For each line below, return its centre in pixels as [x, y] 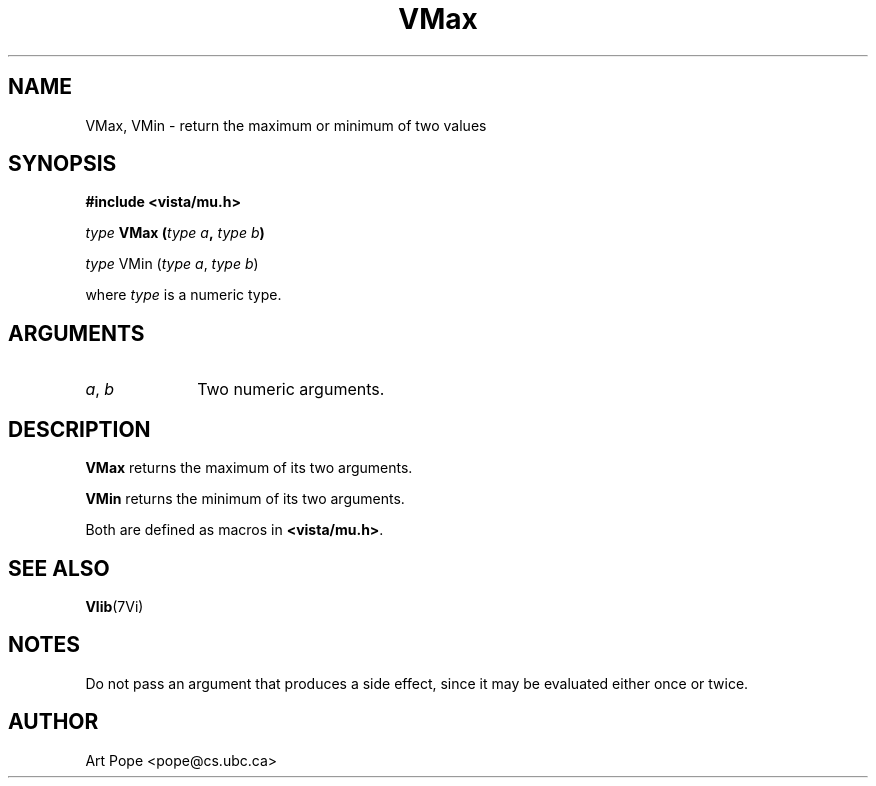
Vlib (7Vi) [114, 606]
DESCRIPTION [79, 429]
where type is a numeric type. [183, 295]
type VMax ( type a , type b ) [175, 233]
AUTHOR [53, 722]
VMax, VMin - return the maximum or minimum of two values [286, 125]
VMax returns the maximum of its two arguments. [249, 468]
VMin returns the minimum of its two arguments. [245, 499]
